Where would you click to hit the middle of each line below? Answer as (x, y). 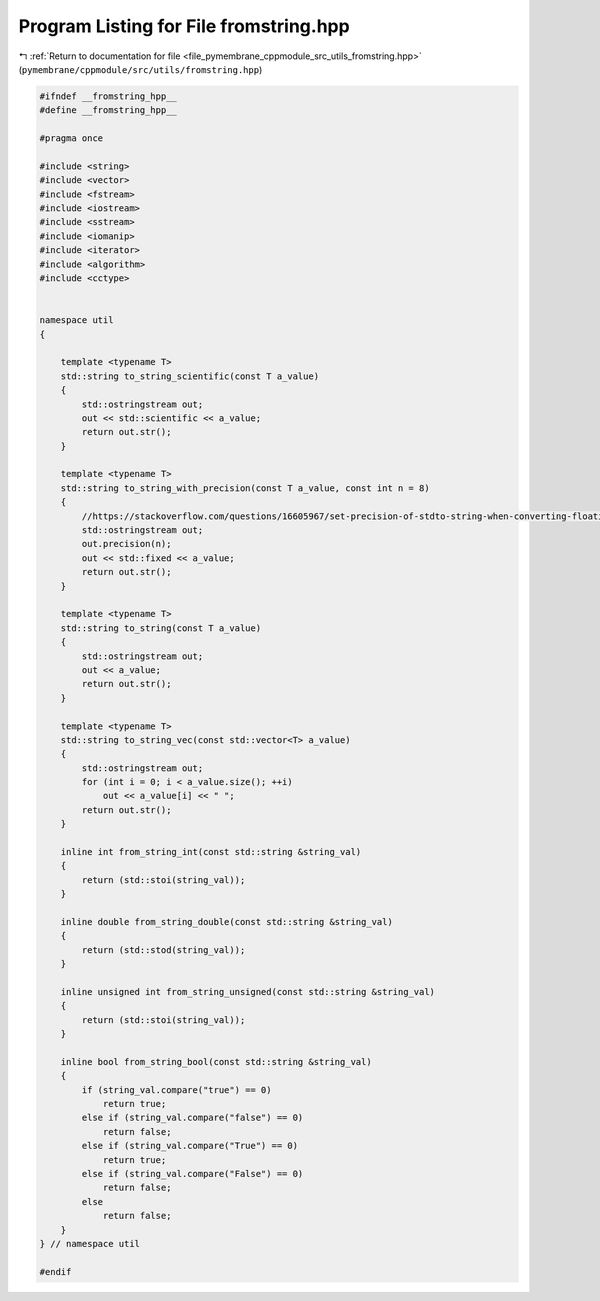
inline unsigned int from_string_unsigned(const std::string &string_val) (247, 991)
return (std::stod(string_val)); (163, 949)
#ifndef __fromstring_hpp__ (108, 96)
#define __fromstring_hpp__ (108, 110)
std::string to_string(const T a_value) (161, 628)
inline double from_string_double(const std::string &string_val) (227, 921)
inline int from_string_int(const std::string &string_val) (211, 852)
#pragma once (71, 138)
